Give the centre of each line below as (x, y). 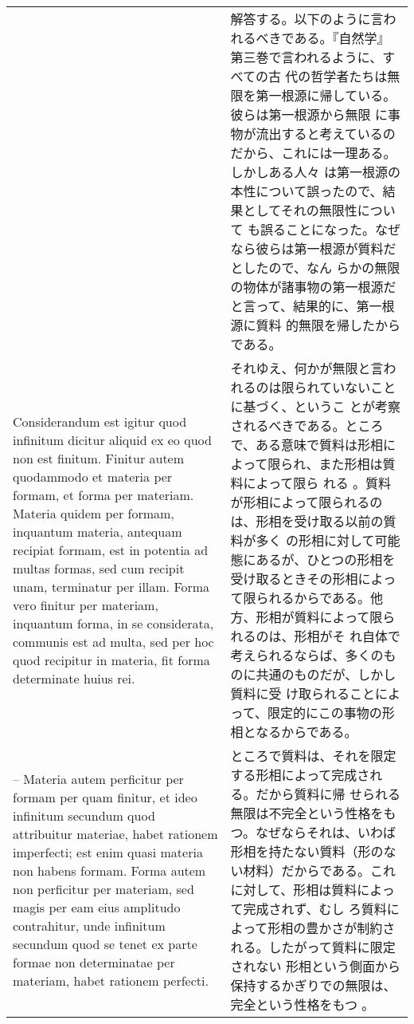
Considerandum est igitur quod (100, 421)
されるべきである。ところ (307, 425)
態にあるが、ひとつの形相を (313, 559)
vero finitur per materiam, (86, 605)
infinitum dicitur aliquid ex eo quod (112, 439)
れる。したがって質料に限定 (313, 947)
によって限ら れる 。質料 (317, 483)
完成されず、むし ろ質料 (315, 909)
